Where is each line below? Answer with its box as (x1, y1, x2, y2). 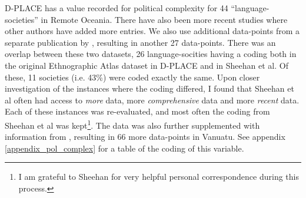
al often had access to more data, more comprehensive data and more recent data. (5, 93, 300, 106)
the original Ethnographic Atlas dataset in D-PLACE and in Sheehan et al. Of (5, 59, 288, 71)
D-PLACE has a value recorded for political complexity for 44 (5, 2, 228, 14)
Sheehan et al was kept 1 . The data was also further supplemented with (5, 117, 260, 131)
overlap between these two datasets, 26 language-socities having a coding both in (5, 48, 297, 60)
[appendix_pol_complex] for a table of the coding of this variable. (5, 142, 244, 154)
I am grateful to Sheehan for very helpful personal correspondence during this (18, 170, 299, 183)
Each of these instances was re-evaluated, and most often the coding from (5, 105, 270, 118)
